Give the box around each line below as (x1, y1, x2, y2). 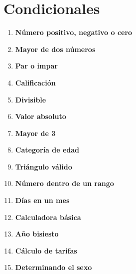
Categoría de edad (15, 144, 80, 155)
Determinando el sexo (15, 262, 92, 272)
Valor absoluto (15, 111, 66, 121)
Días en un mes (15, 195, 70, 205)
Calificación (15, 77, 56, 87)
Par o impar (15, 60, 58, 71)
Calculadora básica (15, 211, 81, 222)
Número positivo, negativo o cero (15, 27, 133, 37)
